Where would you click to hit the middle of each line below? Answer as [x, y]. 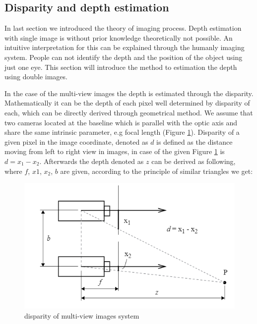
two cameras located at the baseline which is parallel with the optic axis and [121, 122]
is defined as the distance [194, 141]
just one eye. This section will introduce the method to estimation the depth [121, 67]
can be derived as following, [193, 161]
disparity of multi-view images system [82, 315]
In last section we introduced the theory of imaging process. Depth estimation [123, 28]
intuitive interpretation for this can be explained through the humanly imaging [125, 47]
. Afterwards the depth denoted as [92, 161]
